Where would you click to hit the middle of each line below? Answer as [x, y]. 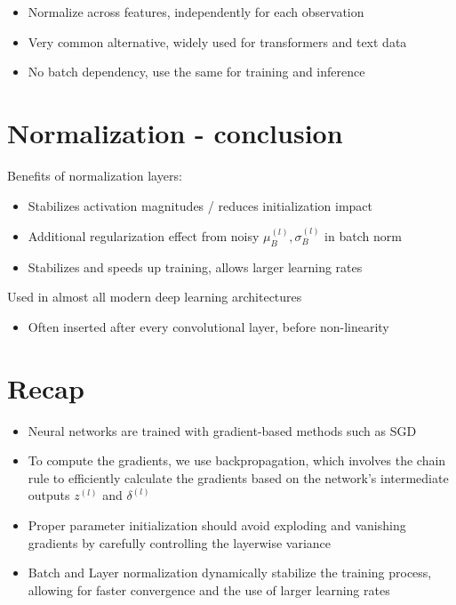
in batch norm [363, 235]
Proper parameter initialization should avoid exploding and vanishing [217, 524]
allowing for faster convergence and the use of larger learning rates [209, 589]
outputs [49, 495]
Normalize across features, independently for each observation [196, 12]
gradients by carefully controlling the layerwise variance [180, 542]
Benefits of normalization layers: [95, 175]
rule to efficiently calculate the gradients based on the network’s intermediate [238, 477]
